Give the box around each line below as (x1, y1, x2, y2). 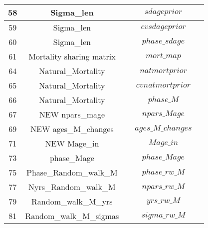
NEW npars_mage (39, 108, 105, 120)
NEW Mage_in (45, 137, 99, 149)
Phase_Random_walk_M (26, 166, 118, 178)
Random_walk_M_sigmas (25, 210, 119, 221)
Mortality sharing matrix (28, 50, 116, 62)
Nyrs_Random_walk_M (28, 181, 116, 192)
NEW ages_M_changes (30, 123, 114, 134)
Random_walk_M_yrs (31, 195, 113, 207)
